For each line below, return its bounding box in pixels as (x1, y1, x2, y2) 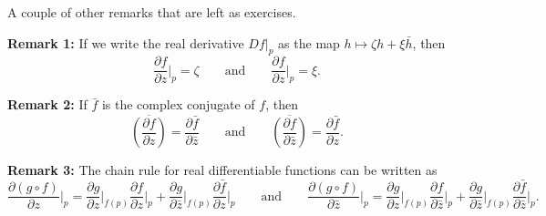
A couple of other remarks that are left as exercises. (7, 3, 296, 21)
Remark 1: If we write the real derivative (7, 33, 244, 52)
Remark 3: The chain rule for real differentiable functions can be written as (7, 160, 438, 180)
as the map (278, 33, 340, 52)
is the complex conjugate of (101, 95, 255, 114)
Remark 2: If (7, 95, 88, 114)
